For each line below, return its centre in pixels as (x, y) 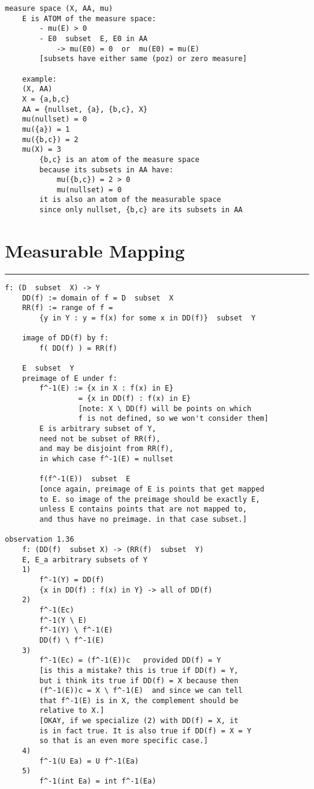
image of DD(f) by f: (65, 338)
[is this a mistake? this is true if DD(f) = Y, (139, 670)
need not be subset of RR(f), (100, 439)
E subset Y (48, 369)
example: (39, 79)
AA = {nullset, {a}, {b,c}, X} (85, 109)
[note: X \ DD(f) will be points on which (165, 408)
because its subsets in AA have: (107, 170)
